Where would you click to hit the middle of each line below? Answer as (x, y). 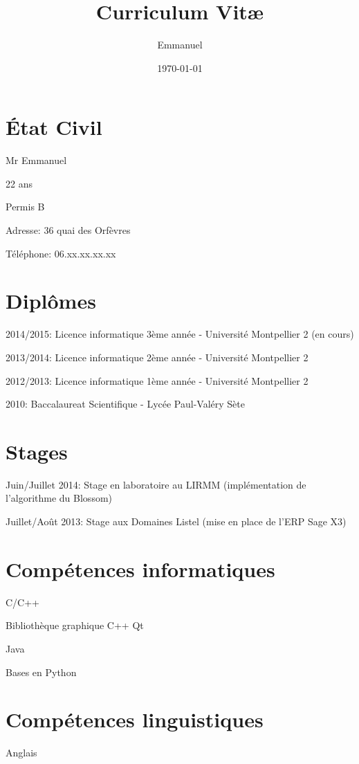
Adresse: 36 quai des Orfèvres (68, 230)
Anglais (21, 753)
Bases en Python (41, 672)
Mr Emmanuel (36, 160)
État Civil (54, 127)
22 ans (19, 183)
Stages (37, 451)
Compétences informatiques (140, 569)
